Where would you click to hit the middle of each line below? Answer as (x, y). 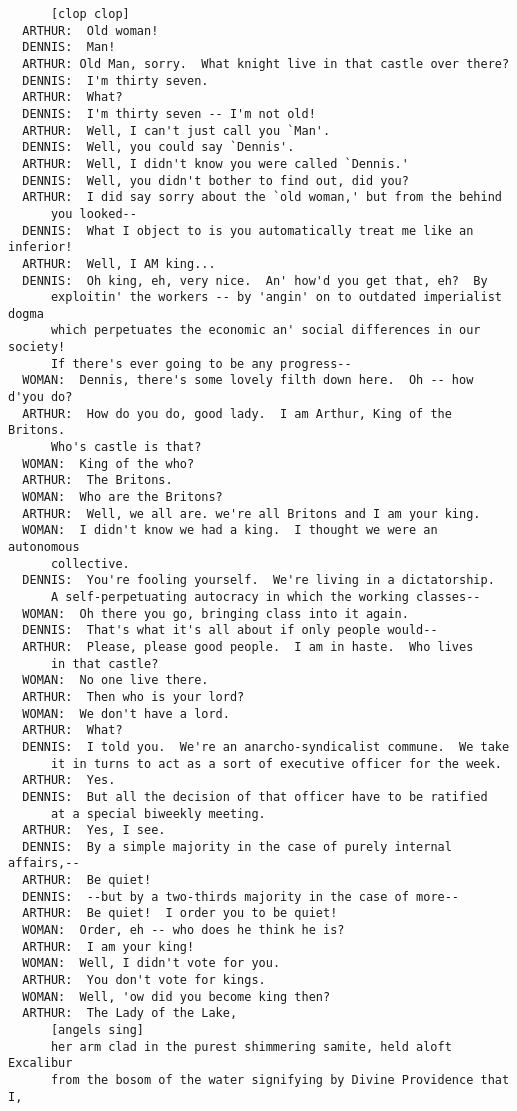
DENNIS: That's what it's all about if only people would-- (230, 630)
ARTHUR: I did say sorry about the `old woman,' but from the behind (262, 197)
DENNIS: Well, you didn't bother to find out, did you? (215, 180)
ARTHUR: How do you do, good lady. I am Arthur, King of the (237, 413)
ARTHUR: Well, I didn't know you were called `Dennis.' (215, 163)
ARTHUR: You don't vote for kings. (144, 980)
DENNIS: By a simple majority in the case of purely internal (237, 846)
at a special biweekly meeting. (158, 813)
